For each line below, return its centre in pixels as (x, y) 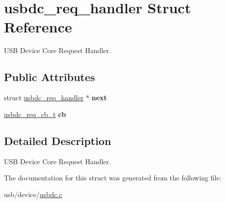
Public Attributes (50, 77)
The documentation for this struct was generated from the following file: (113, 178)
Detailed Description (58, 140)
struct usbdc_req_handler (44, 98)
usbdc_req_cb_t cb (35, 114)
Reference (38, 27)
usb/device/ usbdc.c (33, 194)
